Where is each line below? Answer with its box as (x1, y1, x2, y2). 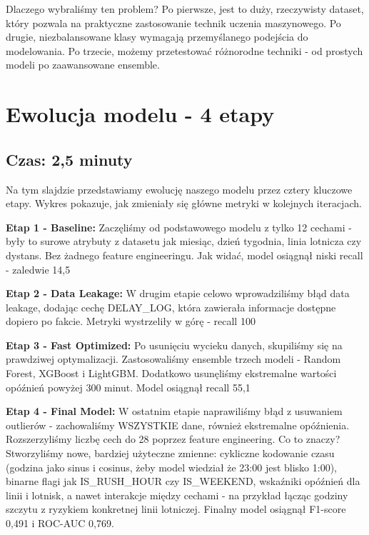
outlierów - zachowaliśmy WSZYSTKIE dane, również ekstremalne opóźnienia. (6, 417, 350, 432)
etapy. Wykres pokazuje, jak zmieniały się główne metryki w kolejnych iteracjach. (6, 196, 362, 211)
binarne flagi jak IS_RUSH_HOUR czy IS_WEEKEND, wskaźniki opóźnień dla (6, 474, 360, 489)
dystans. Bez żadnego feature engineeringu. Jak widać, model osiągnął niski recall (6, 247, 363, 262)
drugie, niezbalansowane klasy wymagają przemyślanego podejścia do (6, 29, 308, 44)
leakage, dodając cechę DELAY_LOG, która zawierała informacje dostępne (6, 299, 336, 314)
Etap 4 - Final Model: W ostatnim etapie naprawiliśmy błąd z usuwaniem (6, 404, 343, 419)
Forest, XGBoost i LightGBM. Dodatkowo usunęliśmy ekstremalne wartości (6, 366, 337, 381)
